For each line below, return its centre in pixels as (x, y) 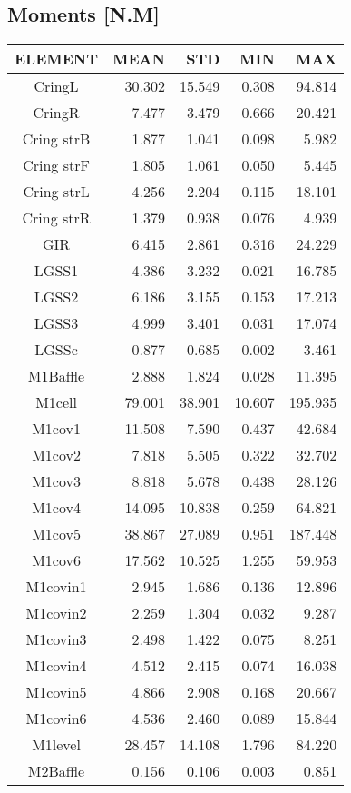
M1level (56, 745)
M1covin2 (56, 613)
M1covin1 (56, 587)
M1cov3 (56, 481)
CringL (56, 86)
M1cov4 (56, 508)
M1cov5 (56, 534)
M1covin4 (56, 666)
